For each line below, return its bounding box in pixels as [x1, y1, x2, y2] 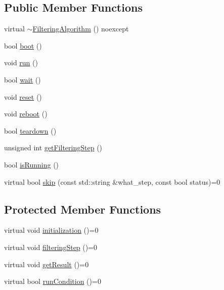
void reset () [4, 91, 42, 102]
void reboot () [4, 108, 48, 119]
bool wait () [4, 74, 41, 85]
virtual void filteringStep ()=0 [4, 241, 98, 252]
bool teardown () [4, 125, 57, 136]
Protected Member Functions [4, 201, 161, 217]
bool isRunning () [4, 159, 59, 170]
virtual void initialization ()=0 [4, 225, 99, 235]
